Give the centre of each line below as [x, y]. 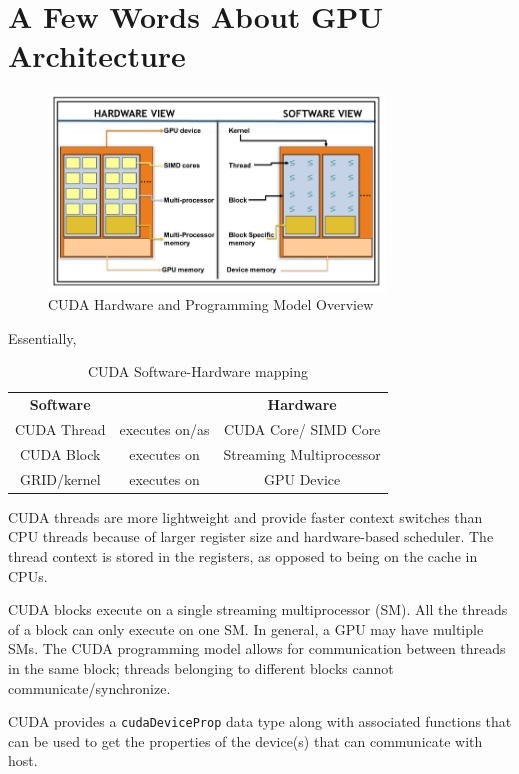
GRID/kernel [60, 478]
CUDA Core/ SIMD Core [302, 428]
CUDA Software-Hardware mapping [197, 371]
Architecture [97, 55]
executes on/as [164, 428]
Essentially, [42, 337]
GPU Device [302, 478]
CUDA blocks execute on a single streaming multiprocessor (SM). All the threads [258, 609]
